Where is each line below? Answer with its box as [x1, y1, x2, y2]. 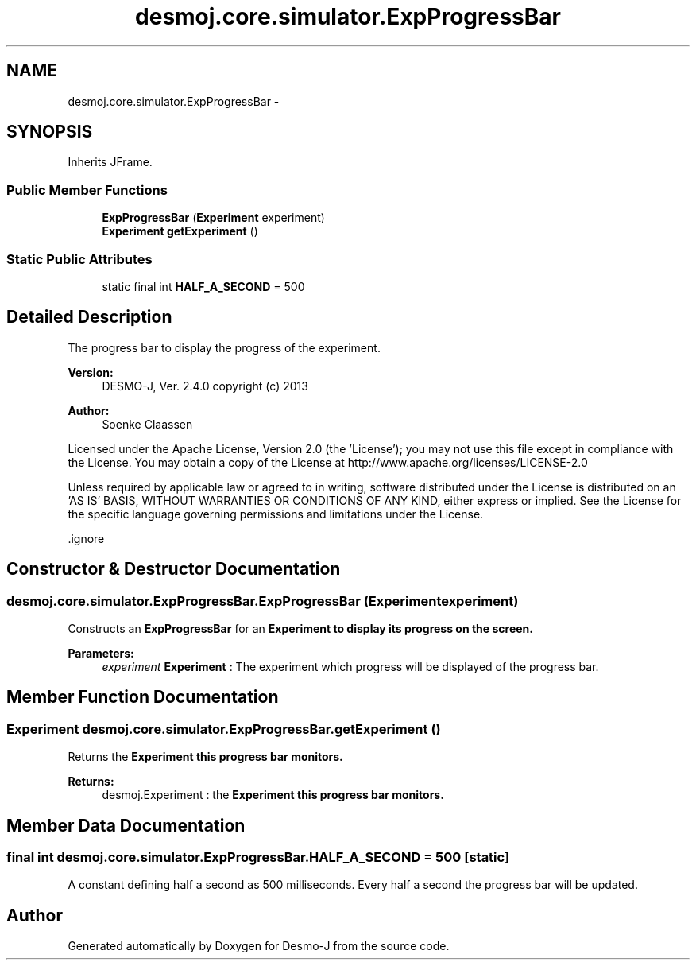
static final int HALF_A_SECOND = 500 [102, 279, 305, 293]
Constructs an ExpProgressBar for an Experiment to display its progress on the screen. [68, 622, 533, 635]
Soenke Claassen [102, 417, 193, 431]
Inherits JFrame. [68, 155, 153, 169]
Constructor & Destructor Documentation [6, 559, 341, 580]
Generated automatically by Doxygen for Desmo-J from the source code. [68, 939, 450, 953]
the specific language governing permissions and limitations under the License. [68, 506, 484, 521]
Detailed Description [6, 307, 172, 328]
